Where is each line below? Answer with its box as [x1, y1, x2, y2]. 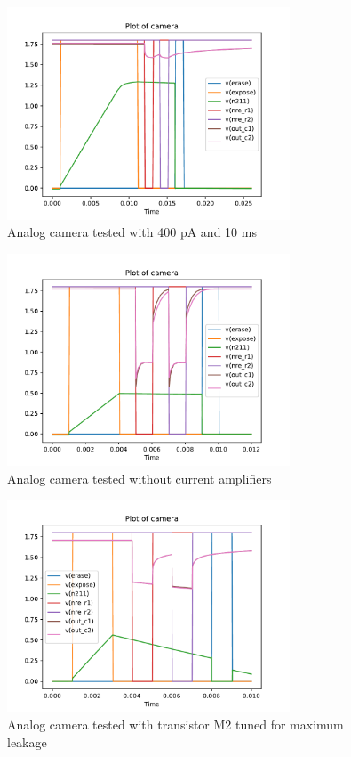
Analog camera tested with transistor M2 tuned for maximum [7, 715, 344, 734]
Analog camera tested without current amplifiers [7, 468, 272, 487]
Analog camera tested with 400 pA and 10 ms [7, 223, 257, 241]
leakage [7, 733, 47, 752]
